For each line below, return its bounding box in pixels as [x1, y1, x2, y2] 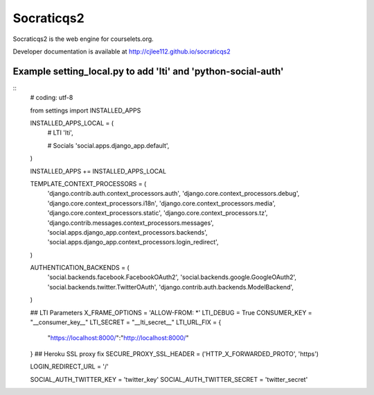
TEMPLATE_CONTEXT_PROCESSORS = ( [30, 179, 147, 187]
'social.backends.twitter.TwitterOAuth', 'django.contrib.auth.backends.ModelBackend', [47, 283, 294, 291]
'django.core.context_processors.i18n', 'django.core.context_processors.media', [47, 199, 276, 208]
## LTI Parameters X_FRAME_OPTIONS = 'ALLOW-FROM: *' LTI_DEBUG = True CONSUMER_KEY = [30, 308, 312, 317]
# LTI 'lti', [47, 128, 73, 137]
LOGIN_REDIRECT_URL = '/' [30, 362, 109, 371]
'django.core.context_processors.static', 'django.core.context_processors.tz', [47, 209, 268, 217]
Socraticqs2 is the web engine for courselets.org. [12, 35, 154, 43]
